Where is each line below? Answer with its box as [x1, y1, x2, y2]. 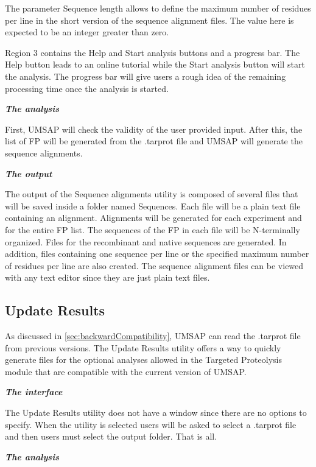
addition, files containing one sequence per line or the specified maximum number [5, 247, 309, 260]
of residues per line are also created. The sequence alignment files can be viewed [5, 259, 304, 272]
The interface [5, 385, 63, 398]
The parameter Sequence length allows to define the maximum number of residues [5, 2, 311, 14]
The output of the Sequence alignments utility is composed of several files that [5, 188, 298, 200]
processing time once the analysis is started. [5, 82, 169, 94]
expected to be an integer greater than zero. [5, 26, 169, 38]
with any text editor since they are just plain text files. [5, 271, 210, 284]
